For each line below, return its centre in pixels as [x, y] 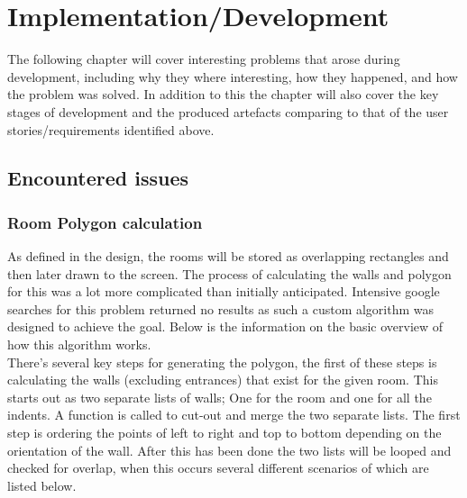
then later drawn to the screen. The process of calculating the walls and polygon [229, 273]
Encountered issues [98, 178]
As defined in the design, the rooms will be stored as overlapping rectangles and [228, 256]
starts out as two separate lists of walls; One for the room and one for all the [220, 397]
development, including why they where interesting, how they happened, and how [233, 76]
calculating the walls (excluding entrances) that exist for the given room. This [223, 380]
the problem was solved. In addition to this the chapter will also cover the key [223, 94]
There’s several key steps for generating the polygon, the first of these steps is [222, 362]
